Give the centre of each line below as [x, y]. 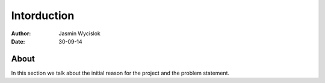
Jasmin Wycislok [79, 33]
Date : [18, 41]
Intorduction [43, 16]
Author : [21, 33]
